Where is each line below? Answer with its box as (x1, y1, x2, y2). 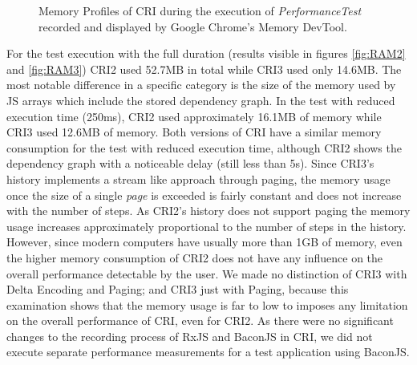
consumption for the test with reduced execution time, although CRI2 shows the (6, 139, 402, 156)
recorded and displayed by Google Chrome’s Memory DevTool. (38, 18, 347, 34)
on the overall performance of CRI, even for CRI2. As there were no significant (6, 312, 394, 329)
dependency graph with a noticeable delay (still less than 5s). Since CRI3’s (6, 155, 374, 172)
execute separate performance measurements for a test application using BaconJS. (6, 343, 410, 360)
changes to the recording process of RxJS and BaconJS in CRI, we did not (6, 327, 373, 344)
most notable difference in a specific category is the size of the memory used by (6, 76, 396, 93)
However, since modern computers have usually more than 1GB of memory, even (6, 233, 403, 250)
